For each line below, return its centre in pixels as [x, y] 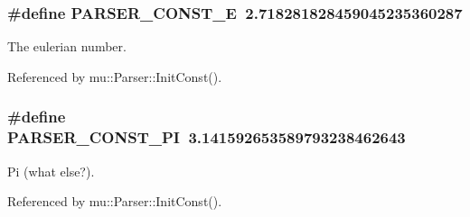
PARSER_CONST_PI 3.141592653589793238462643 [207, 137]
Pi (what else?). [51, 171]
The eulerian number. [67, 46]
